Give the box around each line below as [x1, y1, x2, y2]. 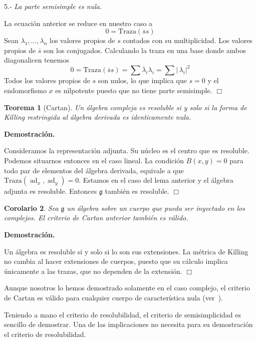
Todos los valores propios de [4, 75, 90, 86]
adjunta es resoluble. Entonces [4, 186, 97, 196]
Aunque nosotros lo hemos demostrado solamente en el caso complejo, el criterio [4, 282, 250, 293]
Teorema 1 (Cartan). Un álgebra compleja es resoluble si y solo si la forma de [4, 102, 247, 112]
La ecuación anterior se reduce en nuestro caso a [4, 18, 153, 28]
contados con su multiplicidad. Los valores [123, 35, 252, 46]
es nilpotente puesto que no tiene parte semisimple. [55, 85, 212, 96]
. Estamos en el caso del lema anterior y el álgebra [79, 175, 233, 185]
